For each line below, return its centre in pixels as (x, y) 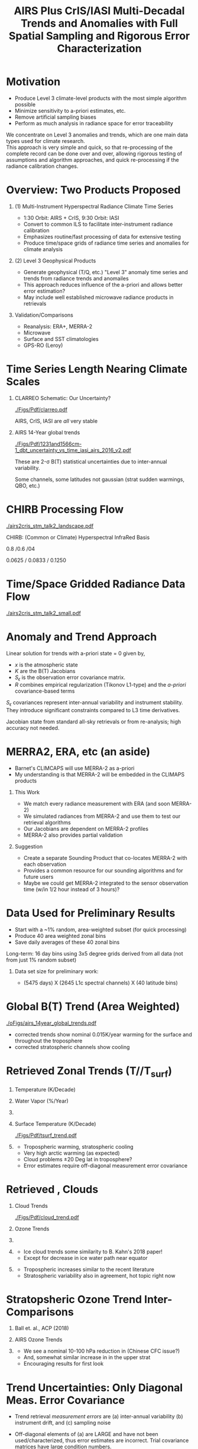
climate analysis (43, 249)
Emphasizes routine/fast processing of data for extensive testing (102, 236)
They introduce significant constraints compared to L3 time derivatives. (93, 710)
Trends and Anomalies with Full (99, 23)
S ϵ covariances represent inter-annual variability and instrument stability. (95, 703)
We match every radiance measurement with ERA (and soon (97, 804)
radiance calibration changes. (42, 166)
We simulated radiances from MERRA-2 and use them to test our (102, 816)
